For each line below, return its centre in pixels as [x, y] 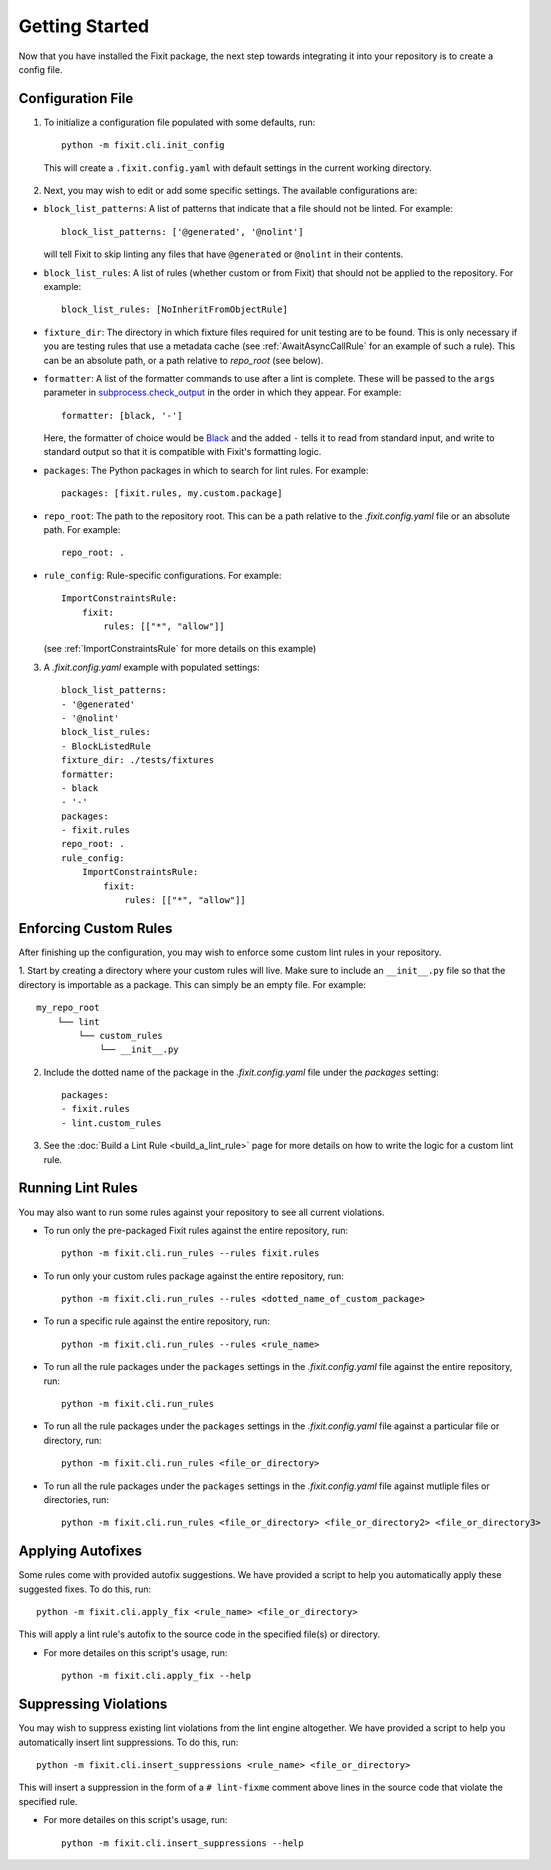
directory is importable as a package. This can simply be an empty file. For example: [192, 984]
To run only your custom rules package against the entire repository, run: [194, 1276]
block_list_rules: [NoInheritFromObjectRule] [175, 309]
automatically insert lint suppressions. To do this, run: [128, 1742]
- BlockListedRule [106, 746]
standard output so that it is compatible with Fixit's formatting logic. [182, 452]
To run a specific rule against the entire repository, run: [156, 1321]
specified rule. [48, 1801]
